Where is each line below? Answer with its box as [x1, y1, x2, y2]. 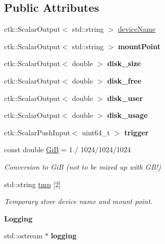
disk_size [107, 58, 141, 69]
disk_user [107, 92, 143, 103]
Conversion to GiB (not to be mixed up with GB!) [4, 161, 161, 172]
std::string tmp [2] [4, 178, 61, 189]
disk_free [107, 75, 141, 86]
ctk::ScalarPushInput [4, 127, 70, 137]
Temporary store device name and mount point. [4, 196, 153, 207]
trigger [124, 127, 149, 137]
